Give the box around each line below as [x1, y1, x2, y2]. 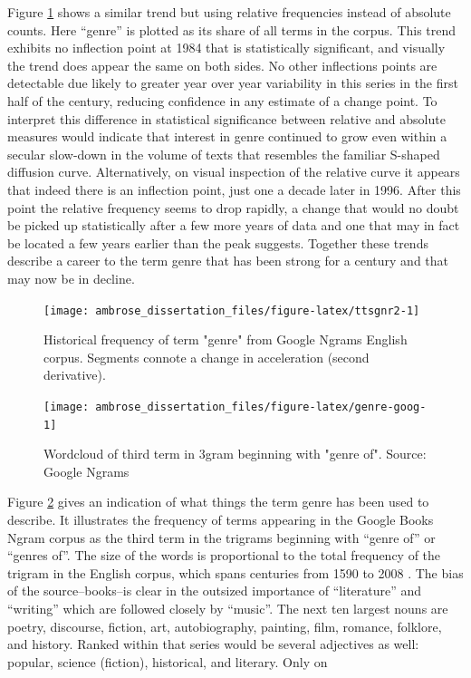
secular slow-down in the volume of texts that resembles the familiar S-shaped [7, 144, 440, 163]
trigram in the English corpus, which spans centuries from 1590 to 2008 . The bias [7, 563, 464, 582]
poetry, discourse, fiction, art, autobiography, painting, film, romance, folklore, [7, 616, 442, 635]
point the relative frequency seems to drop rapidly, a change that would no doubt [7, 198, 459, 217]
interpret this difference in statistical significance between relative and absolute [7, 109, 446, 128]
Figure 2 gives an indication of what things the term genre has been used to [7, 492, 429, 511]
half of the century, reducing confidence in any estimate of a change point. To [7, 91, 437, 110]
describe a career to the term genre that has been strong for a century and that [7, 251, 449, 270]
